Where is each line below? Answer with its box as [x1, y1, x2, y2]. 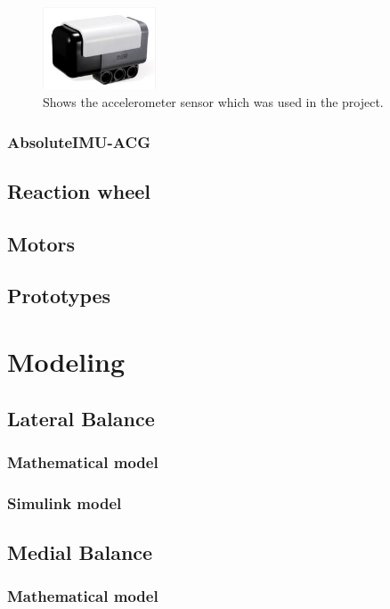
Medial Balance [7, 539, 153, 565]
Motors [7, 229, 75, 257]
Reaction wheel [7, 177, 150, 204]
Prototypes [7, 282, 111, 309]
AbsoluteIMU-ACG [7, 130, 150, 152]
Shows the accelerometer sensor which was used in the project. [43, 92, 384, 111]
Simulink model [7, 491, 122, 514]
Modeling [7, 342, 126, 379]
